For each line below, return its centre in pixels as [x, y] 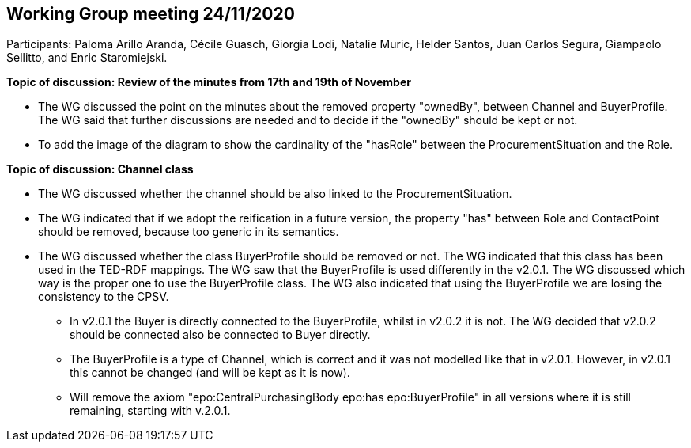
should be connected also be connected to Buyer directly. [220, 335]
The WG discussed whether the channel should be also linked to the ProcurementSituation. [275, 194]
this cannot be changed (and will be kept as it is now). [210, 373]
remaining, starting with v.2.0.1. [150, 411]
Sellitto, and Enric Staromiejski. [87, 58]
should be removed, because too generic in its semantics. [189, 232]
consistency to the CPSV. [104, 297]
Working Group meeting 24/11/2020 [151, 14]
